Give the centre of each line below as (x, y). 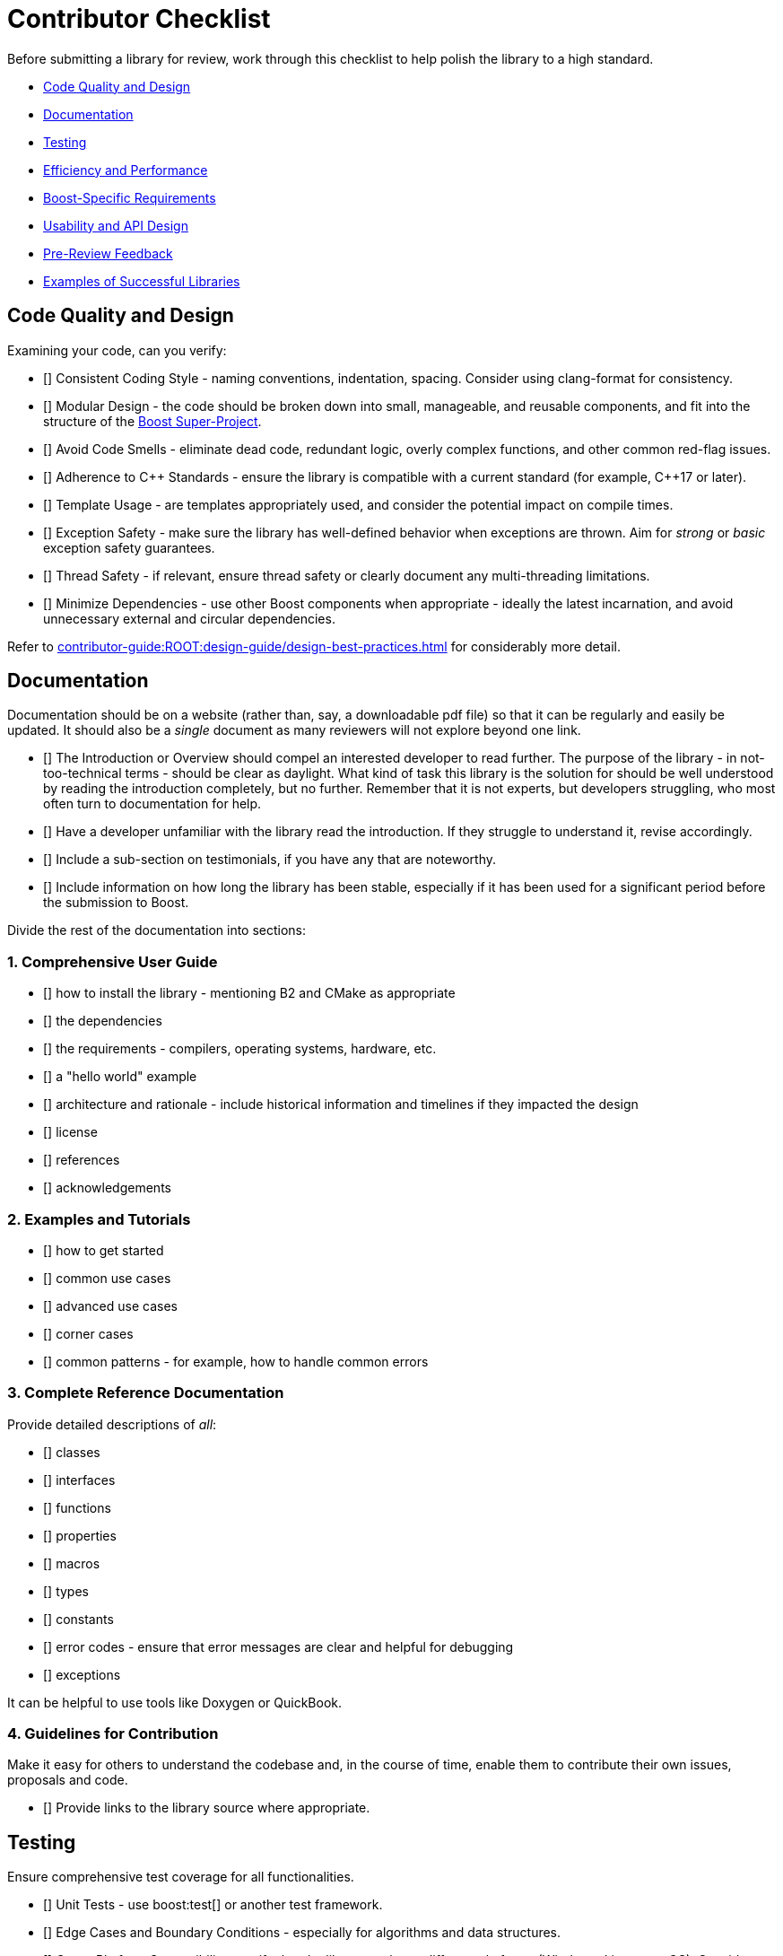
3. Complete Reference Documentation (146, 1393)
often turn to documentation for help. (152, 804)
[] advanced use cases (110, 1305)
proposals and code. (68, 1780)
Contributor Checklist (139, 19)
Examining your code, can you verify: (117, 350)
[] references (82, 1160)
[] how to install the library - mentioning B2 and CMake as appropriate (249, 993)
